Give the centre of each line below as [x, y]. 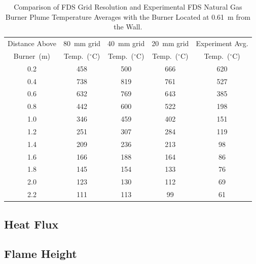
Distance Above [32, 43]
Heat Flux [31, 224]
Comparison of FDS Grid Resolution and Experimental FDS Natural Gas [128, 7]
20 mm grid [170, 43]
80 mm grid [82, 43]
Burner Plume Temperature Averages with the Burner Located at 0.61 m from [128, 16]
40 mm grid [126, 43]
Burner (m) [32, 55]
